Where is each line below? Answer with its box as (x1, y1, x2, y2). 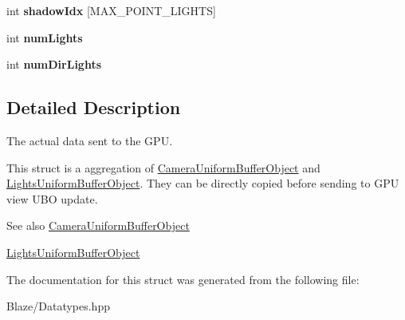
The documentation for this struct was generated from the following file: (6, 271, 360, 287)
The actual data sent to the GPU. (6, 132, 173, 148)
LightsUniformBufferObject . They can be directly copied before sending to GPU (6, 175, 399, 192)
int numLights (6, 29, 83, 45)
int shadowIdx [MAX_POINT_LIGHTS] (6, 2, 216, 18)
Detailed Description (6, 95, 181, 120)
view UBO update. (6, 190, 98, 207)
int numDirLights (6, 56, 102, 73)
